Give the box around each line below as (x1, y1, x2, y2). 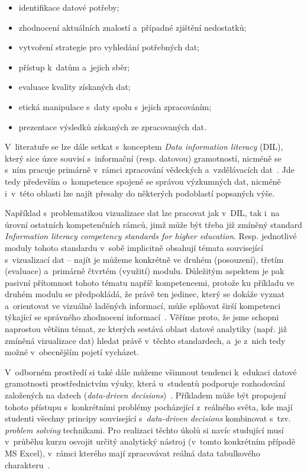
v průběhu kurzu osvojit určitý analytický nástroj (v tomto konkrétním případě (5, 435, 295, 448)
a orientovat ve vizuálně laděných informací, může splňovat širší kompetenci (5, 299, 281, 311)
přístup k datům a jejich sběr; (18, 60, 130, 73)
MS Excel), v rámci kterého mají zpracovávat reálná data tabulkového (5, 447, 260, 459)
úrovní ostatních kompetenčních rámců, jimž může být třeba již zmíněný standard (5, 218, 302, 230)
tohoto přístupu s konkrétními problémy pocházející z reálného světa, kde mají (5, 400, 293, 413)
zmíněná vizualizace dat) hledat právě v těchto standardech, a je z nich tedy (5, 334, 286, 346)
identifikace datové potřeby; (18, 1, 119, 13)
